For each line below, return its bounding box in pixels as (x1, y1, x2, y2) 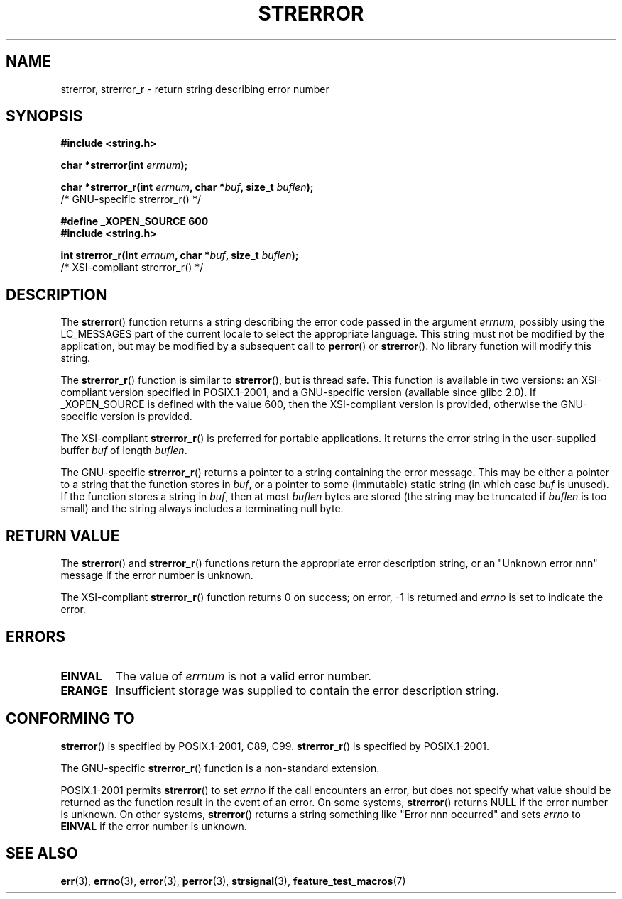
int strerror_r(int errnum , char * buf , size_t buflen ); (60, 249, 299, 262)
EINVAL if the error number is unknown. (60, 820, 247, 832)
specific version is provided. (60, 410, 192, 423)
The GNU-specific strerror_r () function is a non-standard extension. (60, 761, 380, 774)
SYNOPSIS (6, 107, 83, 126)
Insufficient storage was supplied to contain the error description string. (115, 683, 500, 697)
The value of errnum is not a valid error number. (115, 668, 371, 683)
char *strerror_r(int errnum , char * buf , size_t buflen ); (60, 181, 314, 194)
